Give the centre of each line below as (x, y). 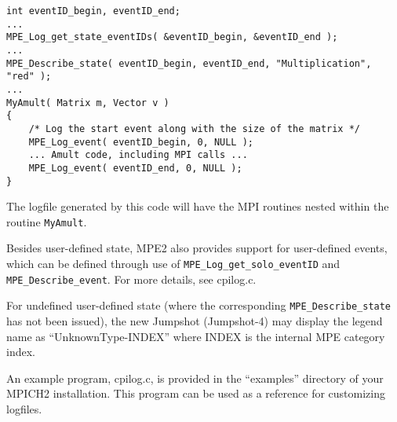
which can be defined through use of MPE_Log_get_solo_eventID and (173, 264)
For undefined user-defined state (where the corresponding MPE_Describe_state (199, 305)
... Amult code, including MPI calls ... (138, 155)
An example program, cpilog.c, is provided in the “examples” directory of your (195, 378)
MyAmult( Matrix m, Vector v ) (88, 103)
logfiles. (24, 408)
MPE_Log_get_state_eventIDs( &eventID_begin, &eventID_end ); (172, 37)
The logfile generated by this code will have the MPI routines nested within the (198, 206)
